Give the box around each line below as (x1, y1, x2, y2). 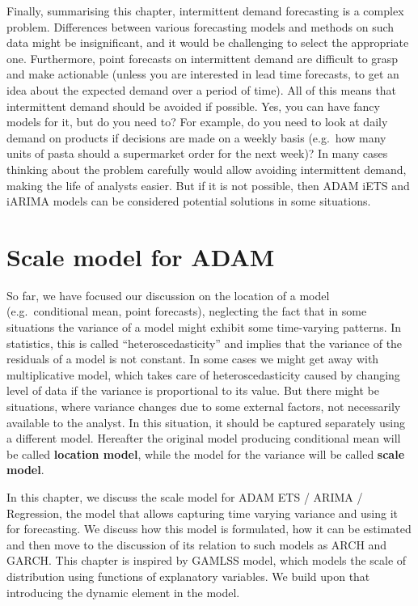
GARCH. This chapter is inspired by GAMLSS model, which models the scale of (6, 552, 407, 569)
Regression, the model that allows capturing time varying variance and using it (6, 504, 399, 521)
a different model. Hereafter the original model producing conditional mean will (6, 430, 401, 447)
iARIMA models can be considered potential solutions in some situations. (6, 193, 371, 210)
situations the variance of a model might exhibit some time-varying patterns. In (6, 319, 402, 336)
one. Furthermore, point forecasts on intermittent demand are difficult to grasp (6, 49, 399, 66)
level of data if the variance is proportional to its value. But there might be (6, 382, 379, 399)
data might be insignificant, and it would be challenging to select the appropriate (6, 34, 409, 51)
